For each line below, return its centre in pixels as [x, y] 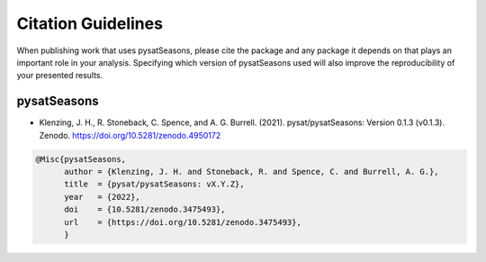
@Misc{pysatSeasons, [81, 159]
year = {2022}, [103, 197]
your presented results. [60, 76]
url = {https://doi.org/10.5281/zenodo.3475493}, [183, 222]
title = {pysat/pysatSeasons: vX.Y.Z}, [154, 184]
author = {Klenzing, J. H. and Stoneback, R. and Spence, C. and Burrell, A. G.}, [252, 172]
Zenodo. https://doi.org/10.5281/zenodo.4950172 [130, 135]
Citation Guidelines [90, 23]
